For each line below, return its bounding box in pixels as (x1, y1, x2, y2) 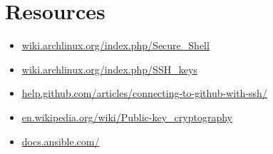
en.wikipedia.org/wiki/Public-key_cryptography (21, 109, 232, 124)
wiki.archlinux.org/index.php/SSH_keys (21, 61, 197, 76)
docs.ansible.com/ (21, 133, 100, 148)
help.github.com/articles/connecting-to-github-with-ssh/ (21, 86, 267, 101)
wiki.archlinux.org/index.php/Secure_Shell (21, 38, 210, 53)
